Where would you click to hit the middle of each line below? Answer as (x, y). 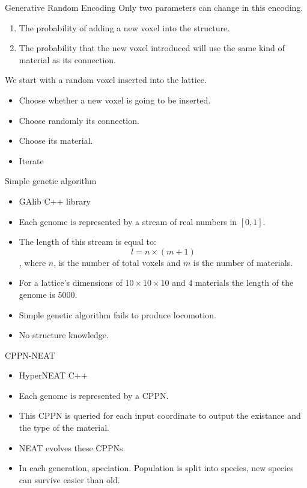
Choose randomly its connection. (79, 120)
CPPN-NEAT (30, 355)
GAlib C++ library (55, 201)
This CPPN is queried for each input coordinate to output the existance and (160, 415)
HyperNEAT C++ (53, 375)
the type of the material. (64, 428)
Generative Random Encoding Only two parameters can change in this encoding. (154, 7)
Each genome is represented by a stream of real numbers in (128, 221)
